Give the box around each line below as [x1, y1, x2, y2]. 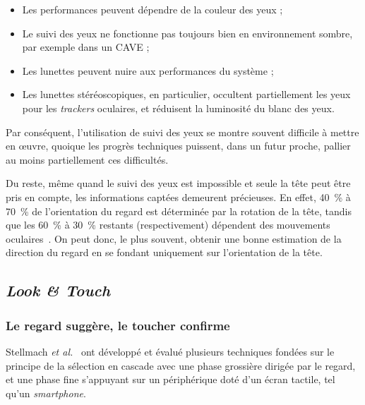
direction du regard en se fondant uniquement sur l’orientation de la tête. [6, 245, 323, 260]
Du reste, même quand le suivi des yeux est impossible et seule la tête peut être [6, 176, 351, 191]
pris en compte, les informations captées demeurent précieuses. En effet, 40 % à [6, 189, 351, 204]
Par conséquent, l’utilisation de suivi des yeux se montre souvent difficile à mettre [6, 124, 359, 139]
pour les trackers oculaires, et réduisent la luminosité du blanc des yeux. [22, 100, 335, 115]
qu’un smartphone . [6, 385, 86, 400]
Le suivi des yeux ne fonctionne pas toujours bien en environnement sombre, [22, 25, 353, 40]
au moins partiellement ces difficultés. [6, 152, 169, 167]
